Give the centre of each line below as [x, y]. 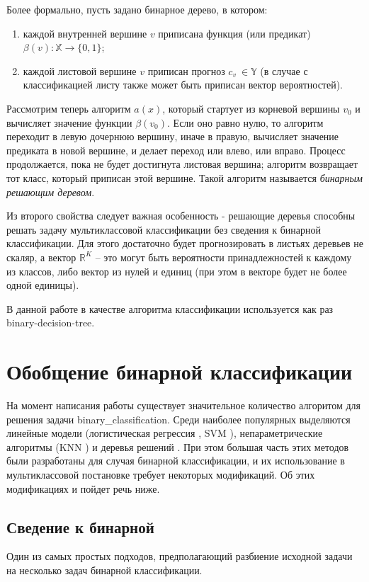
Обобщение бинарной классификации [180, 371]
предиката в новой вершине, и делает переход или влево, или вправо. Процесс [176, 150]
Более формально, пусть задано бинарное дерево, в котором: [137, 9]
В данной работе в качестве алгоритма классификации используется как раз [170, 308]
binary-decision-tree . [51, 323]
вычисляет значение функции [69, 122]
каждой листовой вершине [80, 70]
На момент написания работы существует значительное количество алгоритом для [183, 405]
